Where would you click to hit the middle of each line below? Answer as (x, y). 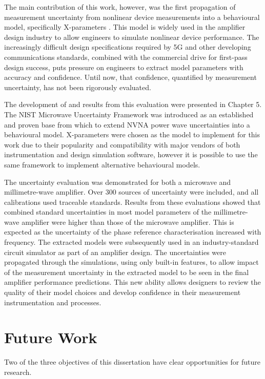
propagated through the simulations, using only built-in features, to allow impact (131, 262)
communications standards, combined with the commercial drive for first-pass (126, 57)
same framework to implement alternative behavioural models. (102, 164)
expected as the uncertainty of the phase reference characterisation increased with (133, 232)
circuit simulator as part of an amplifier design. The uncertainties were (115, 252)
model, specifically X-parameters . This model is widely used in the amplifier (125, 27)
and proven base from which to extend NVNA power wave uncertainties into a (127, 124)
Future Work (51, 337)
